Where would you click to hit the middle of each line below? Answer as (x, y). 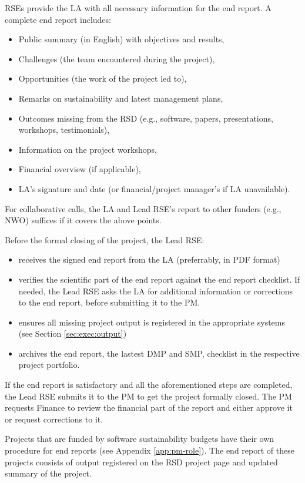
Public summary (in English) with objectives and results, (121, 39)
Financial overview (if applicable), (80, 169)
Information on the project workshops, (88, 149)
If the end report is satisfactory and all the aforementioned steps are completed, (149, 385)
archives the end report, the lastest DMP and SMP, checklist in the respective (159, 353)
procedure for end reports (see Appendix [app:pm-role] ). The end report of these (150, 450)
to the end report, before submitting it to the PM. (109, 302)
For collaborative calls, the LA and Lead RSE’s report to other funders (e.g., (143, 208)
